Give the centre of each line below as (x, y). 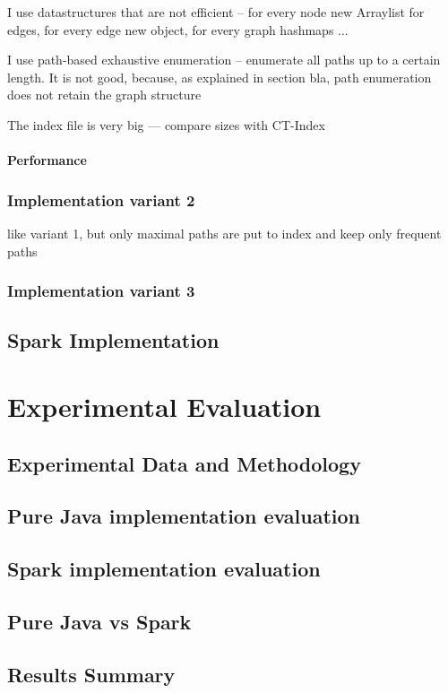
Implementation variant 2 (101, 199)
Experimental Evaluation (164, 406)
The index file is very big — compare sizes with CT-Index (166, 124)
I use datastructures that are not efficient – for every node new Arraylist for (216, 12)
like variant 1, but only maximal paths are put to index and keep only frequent (224, 233)
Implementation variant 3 (101, 291)
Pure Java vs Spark (99, 621)
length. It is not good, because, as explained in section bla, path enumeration (220, 77)
